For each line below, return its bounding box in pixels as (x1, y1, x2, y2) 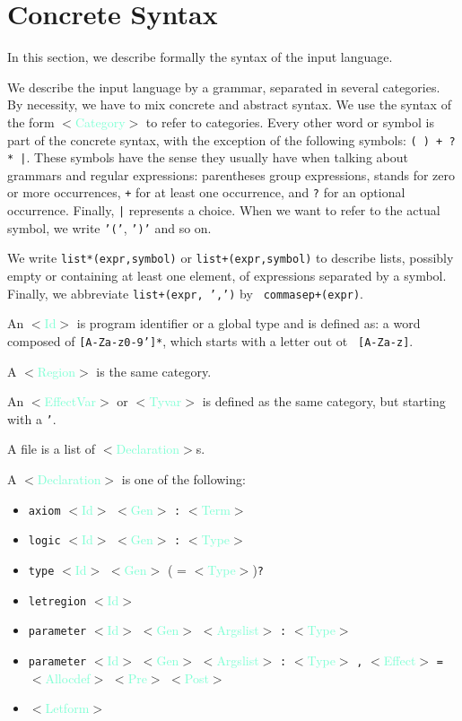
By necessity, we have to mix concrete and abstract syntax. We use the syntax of (7, 95, 451, 114)
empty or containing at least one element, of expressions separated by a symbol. (7, 266, 447, 285)
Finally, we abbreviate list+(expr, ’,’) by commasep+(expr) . (7, 283, 363, 302)
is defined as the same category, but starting (202, 392, 446, 411)
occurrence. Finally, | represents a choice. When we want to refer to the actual (7, 201, 440, 220)
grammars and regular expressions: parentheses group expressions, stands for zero (7, 165, 455, 184)
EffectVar (44, 392, 97, 411)
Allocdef (45, 668, 91, 687)
